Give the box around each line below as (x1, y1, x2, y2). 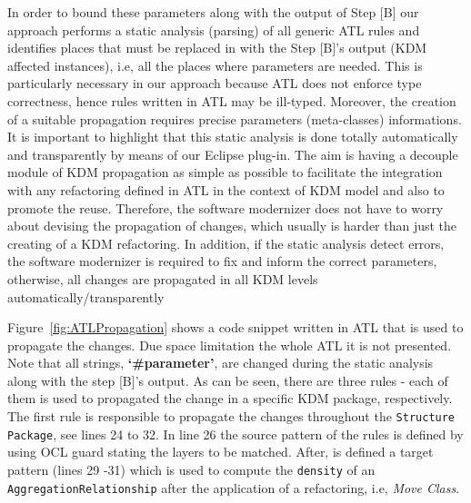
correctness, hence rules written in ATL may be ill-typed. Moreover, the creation (7, 91, 456, 110)
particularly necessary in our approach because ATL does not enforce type (7, 74, 422, 93)
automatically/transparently (7, 287, 165, 306)
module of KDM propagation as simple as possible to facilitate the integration (7, 163, 443, 182)
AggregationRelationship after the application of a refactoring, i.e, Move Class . (7, 478, 460, 497)
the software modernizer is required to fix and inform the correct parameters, (7, 251, 437, 271)
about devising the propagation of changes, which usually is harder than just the (7, 216, 457, 235)
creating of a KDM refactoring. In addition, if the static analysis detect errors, (7, 233, 445, 252)
